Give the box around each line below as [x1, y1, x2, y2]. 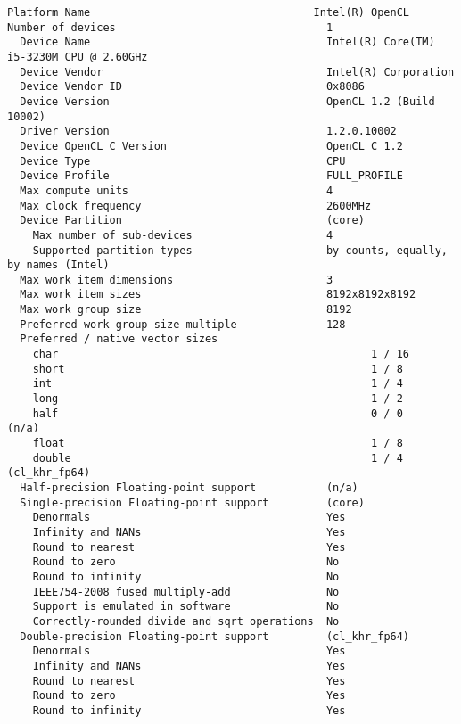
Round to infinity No [32, 570, 340, 583]
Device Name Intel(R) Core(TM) [20, 36, 435, 49]
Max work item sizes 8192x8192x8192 [20, 288, 416, 301]
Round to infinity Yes [32, 703, 346, 717]
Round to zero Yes [32, 689, 346, 703]
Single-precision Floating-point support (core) [20, 496, 365, 509]
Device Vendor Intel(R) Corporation [20, 65, 455, 78]
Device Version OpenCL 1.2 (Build [20, 95, 435, 108]
